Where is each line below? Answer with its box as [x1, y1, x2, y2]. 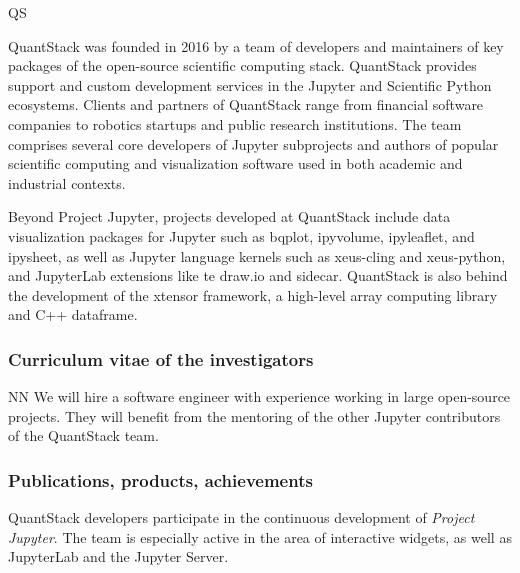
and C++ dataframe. [8, 304, 138, 325]
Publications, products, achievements [8, 467, 313, 492]
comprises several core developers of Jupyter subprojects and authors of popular [8, 133, 499, 154]
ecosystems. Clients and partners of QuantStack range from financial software [8, 94, 484, 115]
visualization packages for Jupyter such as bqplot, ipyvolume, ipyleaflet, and [8, 225, 475, 246]
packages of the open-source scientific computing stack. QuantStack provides [8, 55, 477, 76]
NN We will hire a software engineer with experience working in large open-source [8, 386, 511, 407]
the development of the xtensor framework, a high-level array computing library [8, 284, 498, 305]
